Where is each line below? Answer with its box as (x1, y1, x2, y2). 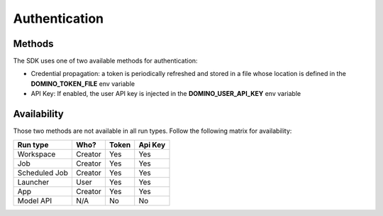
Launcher (17, 177, 50, 187)
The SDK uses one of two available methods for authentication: (13, 57, 198, 65)
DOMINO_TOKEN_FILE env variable (30, 79, 135, 88)
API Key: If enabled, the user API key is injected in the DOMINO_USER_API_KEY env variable (30, 90, 301, 98)
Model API (17, 195, 52, 205)
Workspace (17, 149, 56, 159)
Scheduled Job (17, 168, 69, 178)
